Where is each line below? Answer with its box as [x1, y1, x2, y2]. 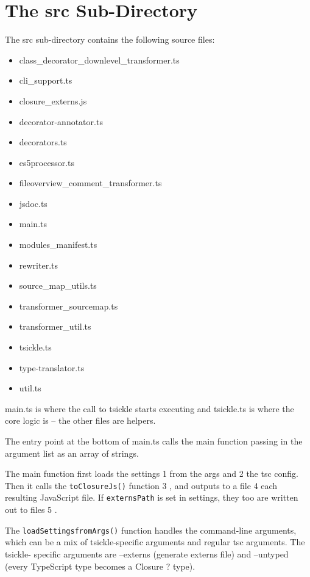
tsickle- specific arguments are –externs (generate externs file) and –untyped [5, 547, 289, 560]
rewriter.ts [19, 258, 58, 271]
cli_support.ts [19, 74, 72, 87]
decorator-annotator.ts [19, 115, 103, 128]
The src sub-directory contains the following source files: [5, 33, 215, 46]
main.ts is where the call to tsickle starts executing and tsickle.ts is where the [5, 402, 294, 415]
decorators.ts [19, 136, 67, 148]
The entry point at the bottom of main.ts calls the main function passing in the [5, 435, 303, 447]
